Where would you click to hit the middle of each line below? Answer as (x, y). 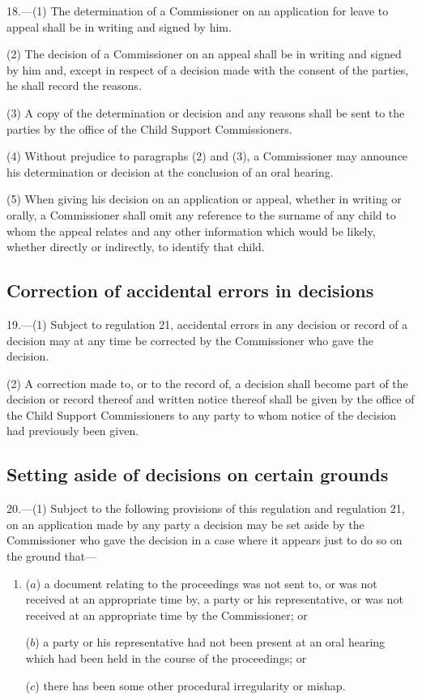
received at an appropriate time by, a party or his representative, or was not (214, 599)
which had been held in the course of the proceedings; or (166, 658)
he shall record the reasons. (74, 85)
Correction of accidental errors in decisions (190, 290)
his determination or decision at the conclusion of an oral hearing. (170, 171)
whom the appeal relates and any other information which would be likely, (191, 230)
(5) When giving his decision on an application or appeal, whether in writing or (204, 199)
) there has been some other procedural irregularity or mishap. (190, 685)
